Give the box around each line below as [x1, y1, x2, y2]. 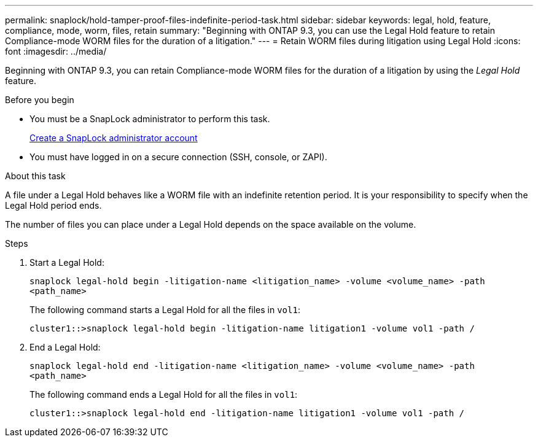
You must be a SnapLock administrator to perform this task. [29, 114, 270, 124]
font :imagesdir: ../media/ [5, 46, 107, 56]
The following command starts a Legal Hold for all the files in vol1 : [29, 304, 300, 315]
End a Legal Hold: [29, 342, 101, 352]
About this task [5, 171, 66, 181]
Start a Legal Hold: [29, 257, 104, 268]
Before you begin [5, 95, 74, 105]
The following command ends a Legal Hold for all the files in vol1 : [29, 389, 298, 400]
